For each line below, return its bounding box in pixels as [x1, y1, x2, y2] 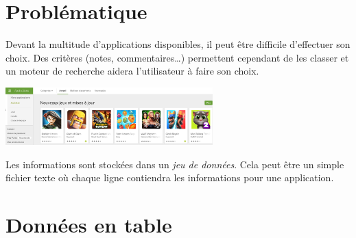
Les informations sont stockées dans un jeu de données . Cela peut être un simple [5, 157, 344, 171]
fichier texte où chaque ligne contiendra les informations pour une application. [5, 170, 334, 185]
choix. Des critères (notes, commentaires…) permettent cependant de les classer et [5, 50, 349, 64]
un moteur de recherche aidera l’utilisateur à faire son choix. [5, 64, 259, 78]
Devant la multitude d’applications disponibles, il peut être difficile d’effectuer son [5, 37, 351, 51]
